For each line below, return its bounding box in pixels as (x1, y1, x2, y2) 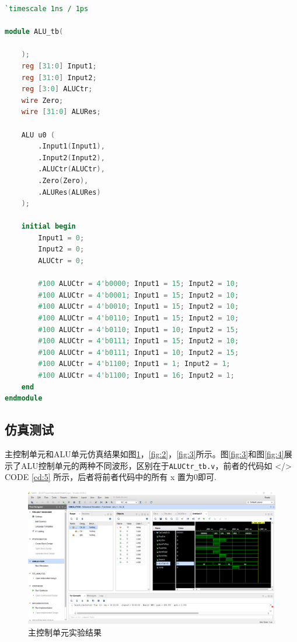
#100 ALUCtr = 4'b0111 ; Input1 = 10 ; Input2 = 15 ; (38, 348, 239, 357)
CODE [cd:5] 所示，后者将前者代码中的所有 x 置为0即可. (5, 471, 216, 483)
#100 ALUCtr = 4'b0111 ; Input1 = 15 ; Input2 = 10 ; (38, 337, 239, 346)
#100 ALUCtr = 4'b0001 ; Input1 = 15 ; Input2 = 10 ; (38, 291, 239, 299)
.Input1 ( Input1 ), (38, 142, 105, 151)
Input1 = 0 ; (38, 233, 85, 242)
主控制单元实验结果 (28, 626, 102, 638)
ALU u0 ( (21, 130, 55, 139)
